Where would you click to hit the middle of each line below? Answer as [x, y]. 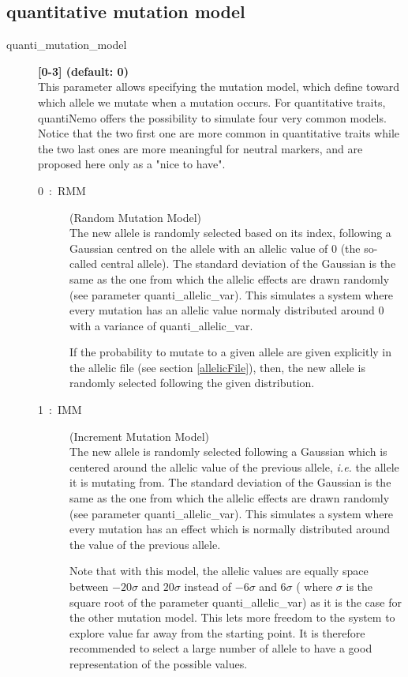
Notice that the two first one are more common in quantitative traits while [219, 133]
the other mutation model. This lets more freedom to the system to [232, 617]
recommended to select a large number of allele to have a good [221, 648]
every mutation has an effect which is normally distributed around [230, 529]
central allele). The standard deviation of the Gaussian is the [248, 263]
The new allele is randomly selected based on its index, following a [230, 233]
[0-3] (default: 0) [83, 71]
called [83, 263]
